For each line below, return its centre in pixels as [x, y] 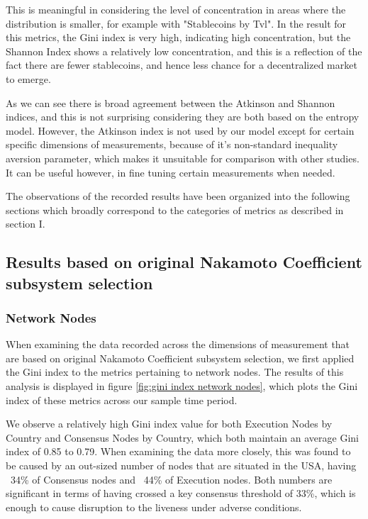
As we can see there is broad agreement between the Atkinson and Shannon [171, 102]
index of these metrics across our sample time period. [122, 400]
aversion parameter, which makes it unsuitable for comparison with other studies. [183, 158]
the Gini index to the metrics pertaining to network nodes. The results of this [175, 372]
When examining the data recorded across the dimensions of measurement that [178, 344]
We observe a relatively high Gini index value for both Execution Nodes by [169, 424]
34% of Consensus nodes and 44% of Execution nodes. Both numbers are [171, 479]
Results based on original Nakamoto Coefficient [184, 262]
